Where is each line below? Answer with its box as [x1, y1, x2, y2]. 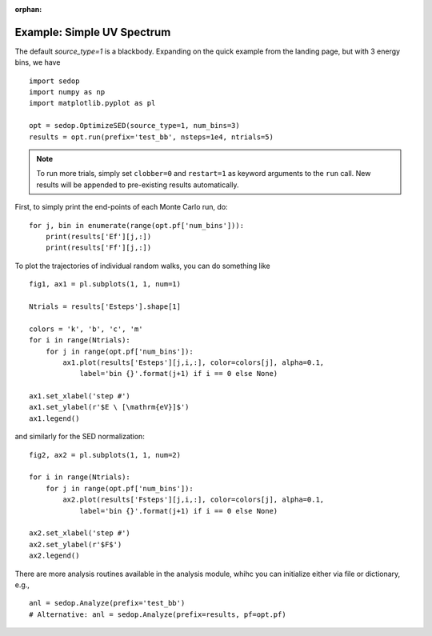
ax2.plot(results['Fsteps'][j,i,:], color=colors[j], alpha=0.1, [62, 495, 325, 504]
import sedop [29, 76, 80, 86]
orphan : [14, 5, 42, 14]
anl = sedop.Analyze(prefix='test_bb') [29, 598, 186, 608]
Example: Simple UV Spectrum [14, 25, 171, 39]
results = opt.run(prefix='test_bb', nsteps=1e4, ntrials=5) [29, 132, 274, 142]
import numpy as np [29, 88, 106, 97]
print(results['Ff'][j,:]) [45, 243, 152, 252]
